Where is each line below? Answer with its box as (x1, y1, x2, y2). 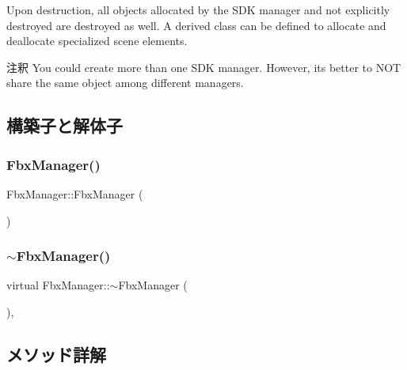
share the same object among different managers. (6, 74, 244, 91)
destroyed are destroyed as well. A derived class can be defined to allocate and (6, 17, 386, 33)
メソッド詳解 (6, 342, 106, 366)
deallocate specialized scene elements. (6, 32, 188, 49)
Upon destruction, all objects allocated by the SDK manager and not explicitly (6, 2, 390, 17)
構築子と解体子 (6, 113, 123, 138)
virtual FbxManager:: (6, 277, 110, 293)
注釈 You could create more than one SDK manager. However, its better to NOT (6, 59, 401, 75)
